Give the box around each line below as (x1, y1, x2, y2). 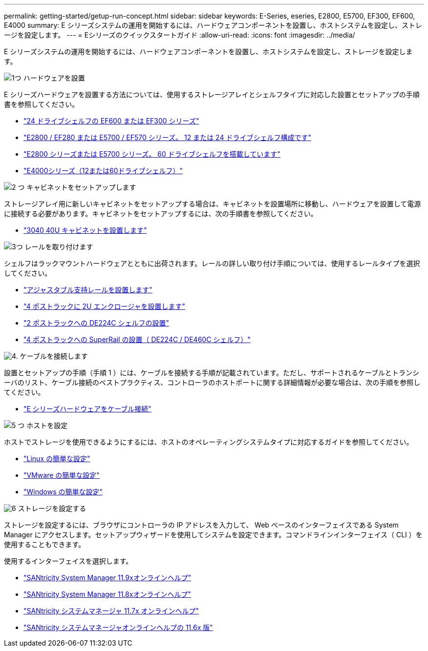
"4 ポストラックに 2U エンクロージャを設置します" (23, 302, 185, 310)
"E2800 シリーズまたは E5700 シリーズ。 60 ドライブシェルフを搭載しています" (23, 150, 280, 158)
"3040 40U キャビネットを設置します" (23, 226, 147, 234)
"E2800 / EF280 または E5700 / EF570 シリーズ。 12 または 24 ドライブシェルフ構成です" (23, 133, 311, 142)
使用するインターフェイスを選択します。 (4, 557, 133, 565)
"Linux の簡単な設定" (23, 454, 90, 463)
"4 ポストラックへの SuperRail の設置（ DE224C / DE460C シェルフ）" (23, 335, 251, 344)
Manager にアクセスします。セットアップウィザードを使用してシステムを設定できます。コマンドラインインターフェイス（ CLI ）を (4, 530, 423, 539)
